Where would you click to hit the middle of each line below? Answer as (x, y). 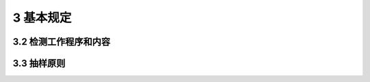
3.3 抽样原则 (39, 63)
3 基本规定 (42, 18)
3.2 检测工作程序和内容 (62, 42)
